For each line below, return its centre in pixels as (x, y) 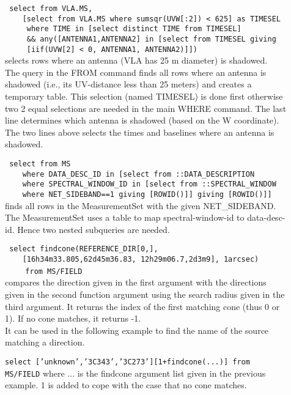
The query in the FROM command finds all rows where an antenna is (136, 72)
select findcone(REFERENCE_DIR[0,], (84, 249)
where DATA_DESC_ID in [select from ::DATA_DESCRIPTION (138, 174)
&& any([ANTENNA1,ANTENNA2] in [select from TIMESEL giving (151, 39)
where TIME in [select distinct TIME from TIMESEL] (134, 29)
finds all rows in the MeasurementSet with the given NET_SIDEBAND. (141, 205)
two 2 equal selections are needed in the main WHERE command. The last (146, 108)
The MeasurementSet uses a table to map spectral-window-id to (125, 217)
